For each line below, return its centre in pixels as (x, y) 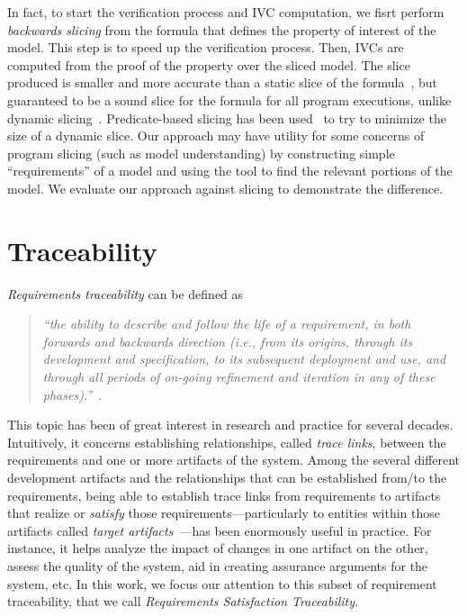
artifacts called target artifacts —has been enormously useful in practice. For (220, 530)
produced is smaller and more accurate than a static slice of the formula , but (223, 82)
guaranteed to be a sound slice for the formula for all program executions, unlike (229, 100)
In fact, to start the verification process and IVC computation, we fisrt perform (226, 12)
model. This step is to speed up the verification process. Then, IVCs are (206, 47)
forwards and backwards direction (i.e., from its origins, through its (228, 341)
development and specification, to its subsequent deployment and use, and (244, 359)
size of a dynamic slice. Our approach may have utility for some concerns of (216, 136)
